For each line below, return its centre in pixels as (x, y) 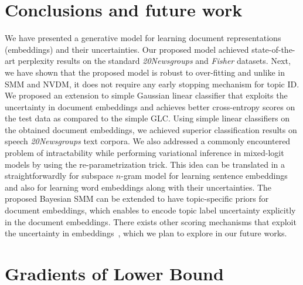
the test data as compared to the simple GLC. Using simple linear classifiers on (147, 118)
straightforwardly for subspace (59, 176)
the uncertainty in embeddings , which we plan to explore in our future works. (146, 233)
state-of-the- (273, 49)
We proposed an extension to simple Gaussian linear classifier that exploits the (146, 95)
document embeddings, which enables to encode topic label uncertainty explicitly (150, 210)
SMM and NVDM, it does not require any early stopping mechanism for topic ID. (152, 84)
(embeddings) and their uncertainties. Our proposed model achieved (127, 49)
